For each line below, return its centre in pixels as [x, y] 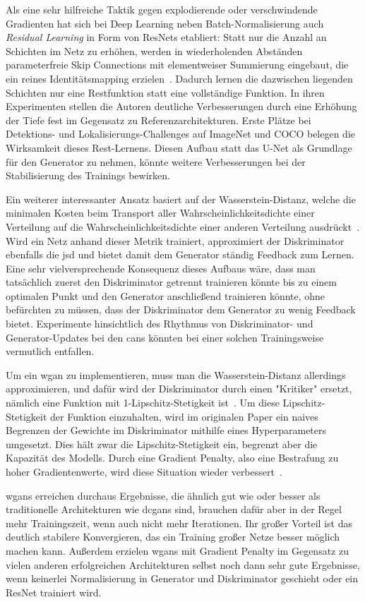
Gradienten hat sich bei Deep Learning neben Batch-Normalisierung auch [165, 23]
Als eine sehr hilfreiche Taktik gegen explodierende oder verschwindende [162, 9]
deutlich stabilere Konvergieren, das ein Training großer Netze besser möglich [173, 537]
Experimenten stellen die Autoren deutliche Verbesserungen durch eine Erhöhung [181, 106]
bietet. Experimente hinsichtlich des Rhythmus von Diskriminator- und [160, 324]
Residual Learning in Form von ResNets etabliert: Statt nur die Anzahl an [166, 37]
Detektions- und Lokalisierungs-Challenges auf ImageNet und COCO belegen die [181, 134]
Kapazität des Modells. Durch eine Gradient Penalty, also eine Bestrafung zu [172, 458]
